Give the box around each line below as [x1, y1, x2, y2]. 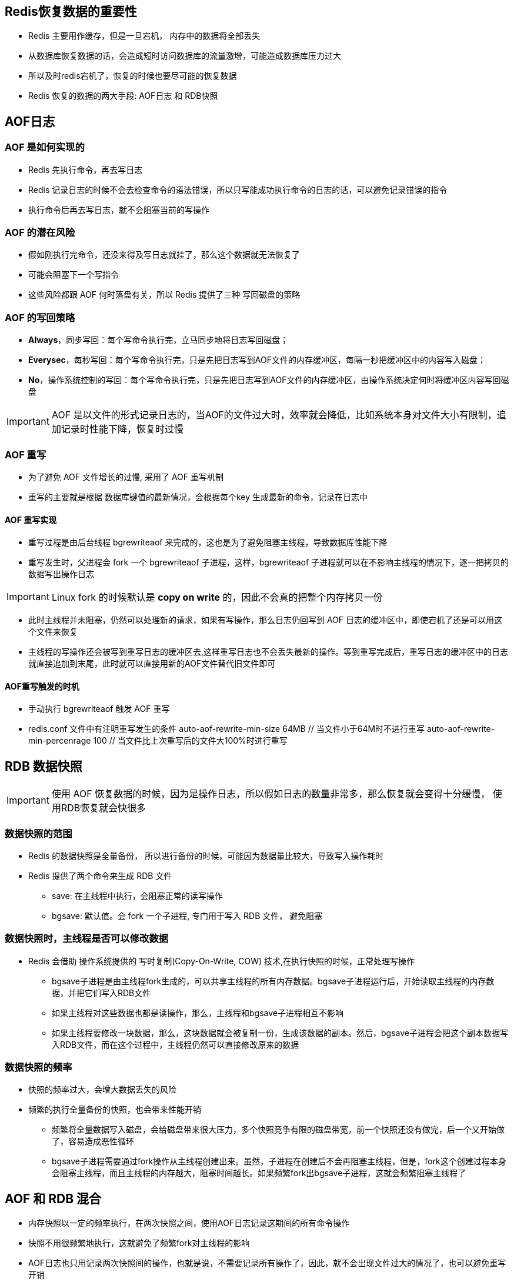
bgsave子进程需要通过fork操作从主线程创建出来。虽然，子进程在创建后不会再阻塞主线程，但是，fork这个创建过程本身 [52, 1156, 506, 1167]
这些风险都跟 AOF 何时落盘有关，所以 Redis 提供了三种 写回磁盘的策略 [28, 289, 301, 300]
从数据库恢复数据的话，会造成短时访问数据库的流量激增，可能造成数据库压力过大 [28, 51, 341, 61]
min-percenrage [28, 735, 91, 746]
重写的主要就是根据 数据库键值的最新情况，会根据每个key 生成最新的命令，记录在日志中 [28, 491, 368, 502]
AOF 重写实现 [5, 514, 57, 525]
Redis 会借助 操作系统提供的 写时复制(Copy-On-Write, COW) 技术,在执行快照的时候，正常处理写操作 [28, 955, 415, 966]
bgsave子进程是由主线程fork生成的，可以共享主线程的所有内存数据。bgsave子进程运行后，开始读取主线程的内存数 [52, 975, 495, 986]
